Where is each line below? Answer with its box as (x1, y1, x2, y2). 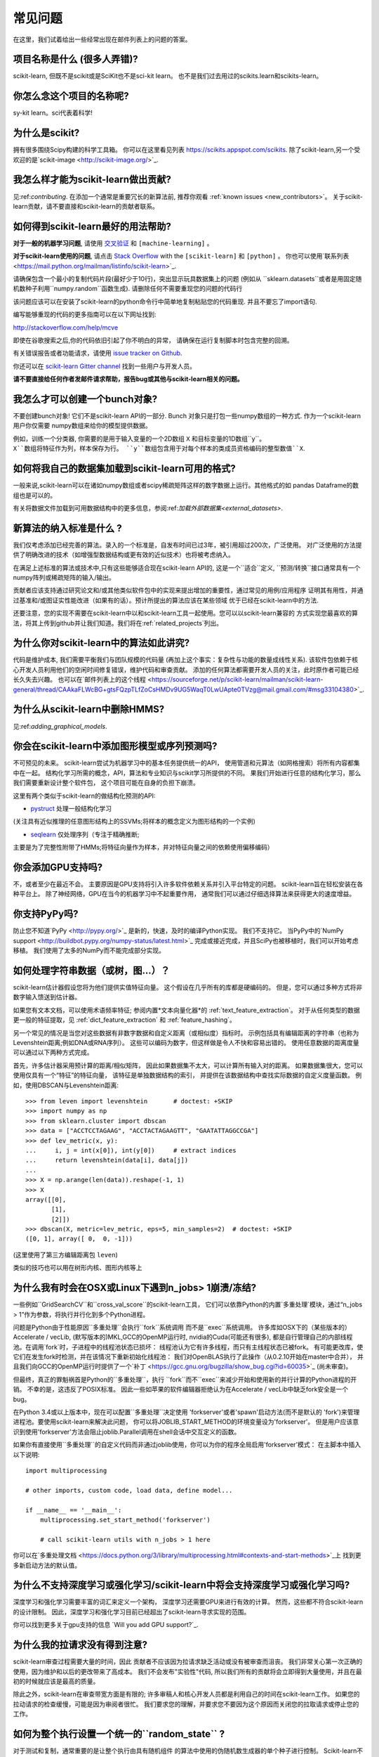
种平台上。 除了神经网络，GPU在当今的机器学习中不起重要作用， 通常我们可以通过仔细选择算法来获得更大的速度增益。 (13, 890, 356, 898)
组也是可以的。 (13, 491, 56, 499)
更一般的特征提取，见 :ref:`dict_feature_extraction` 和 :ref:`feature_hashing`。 (13, 1016, 237, 1024)
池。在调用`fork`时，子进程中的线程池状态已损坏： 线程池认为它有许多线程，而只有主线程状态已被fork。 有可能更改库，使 (13, 1342, 364, 1351)
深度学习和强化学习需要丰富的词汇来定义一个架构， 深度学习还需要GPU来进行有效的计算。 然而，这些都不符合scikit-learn (13, 1597, 364, 1606)
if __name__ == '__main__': (25, 1506, 122, 1514)
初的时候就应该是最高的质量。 (13, 1677, 100, 1685)
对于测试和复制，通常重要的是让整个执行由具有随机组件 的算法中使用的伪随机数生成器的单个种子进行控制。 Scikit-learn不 (13, 1746, 364, 1755)
